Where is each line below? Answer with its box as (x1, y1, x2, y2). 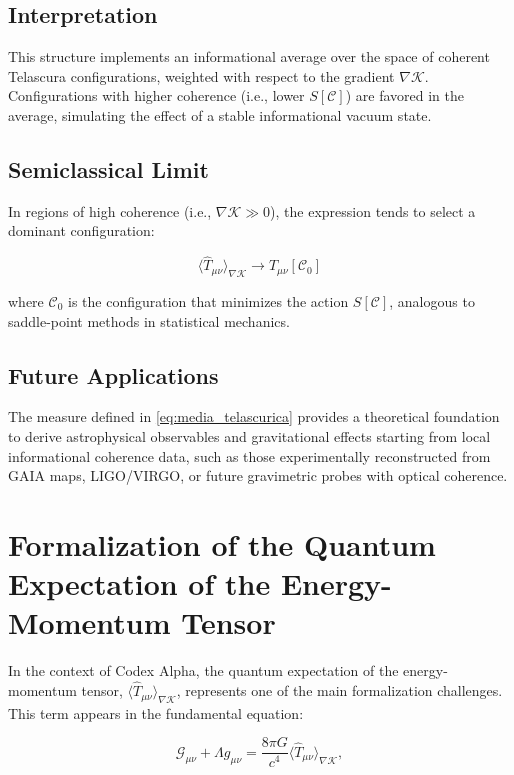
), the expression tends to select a (270, 200, 476, 221)
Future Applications (8, 359, 219, 390)
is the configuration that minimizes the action (67, 290, 349, 311)
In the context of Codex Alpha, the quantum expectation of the (8, 660, 399, 681)
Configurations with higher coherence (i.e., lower (8, 85, 305, 106)
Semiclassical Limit (8, 153, 209, 184)
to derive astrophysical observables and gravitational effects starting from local (8, 425, 491, 446)
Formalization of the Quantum (8, 523, 436, 564)
